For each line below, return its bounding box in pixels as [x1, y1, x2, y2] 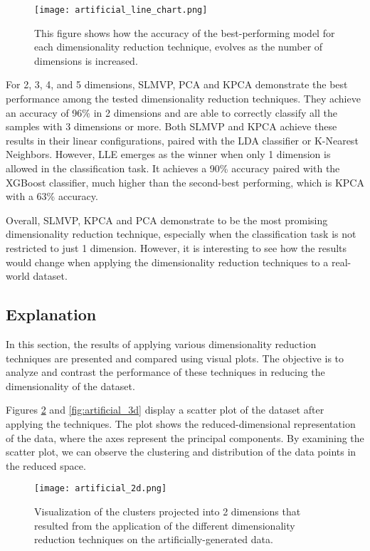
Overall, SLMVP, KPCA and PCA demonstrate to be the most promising [6, 212, 328, 227]
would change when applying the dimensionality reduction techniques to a [6, 254, 329, 269]
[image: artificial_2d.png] [34, 483, 167, 494]
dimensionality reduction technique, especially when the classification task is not [6, 226, 356, 241]
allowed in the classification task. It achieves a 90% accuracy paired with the [6, 161, 340, 175]
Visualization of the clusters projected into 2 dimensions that [34, 503, 301, 518]
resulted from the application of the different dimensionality [34, 518, 295, 532]
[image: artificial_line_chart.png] [34, 5, 208, 15]
